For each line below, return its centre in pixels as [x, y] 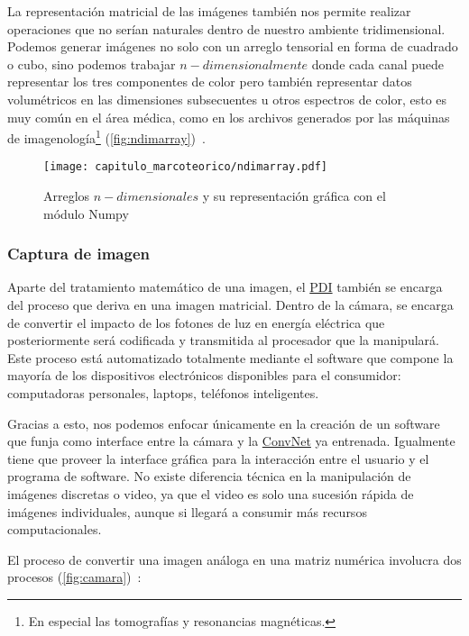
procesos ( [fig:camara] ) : [74, 577]
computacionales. [55, 529]
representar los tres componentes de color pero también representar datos [210, 82]
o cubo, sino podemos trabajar [92, 64]
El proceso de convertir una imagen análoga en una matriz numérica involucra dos [234, 559]
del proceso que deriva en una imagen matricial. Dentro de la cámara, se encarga [230, 305]
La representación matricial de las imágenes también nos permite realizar [209, 11]
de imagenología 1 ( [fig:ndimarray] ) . [106, 136]
